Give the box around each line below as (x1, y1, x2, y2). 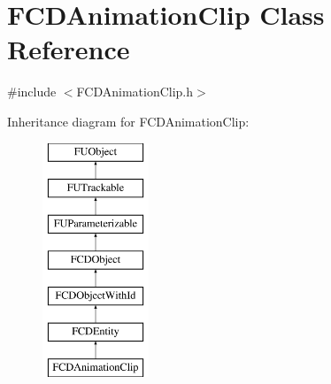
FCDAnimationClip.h (76, 82, 194, 101)
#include (7, 82, 57, 101)
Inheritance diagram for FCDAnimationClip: (7, 111, 250, 130)
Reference (7, 31, 130, 67)
